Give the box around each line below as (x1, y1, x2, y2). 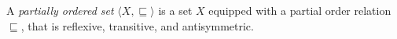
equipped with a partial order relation (208, 2, 391, 18)
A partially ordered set (6, 2, 114, 18)
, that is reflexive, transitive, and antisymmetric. (20, 17, 254, 34)
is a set (158, 2, 193, 18)
